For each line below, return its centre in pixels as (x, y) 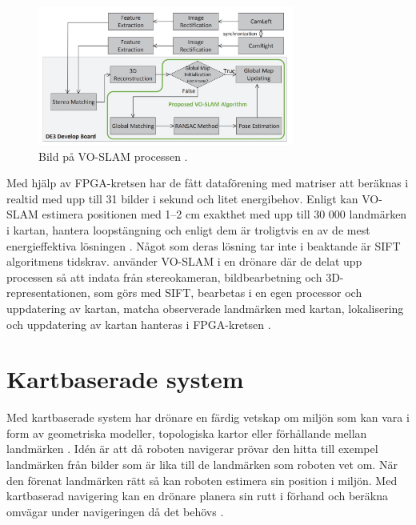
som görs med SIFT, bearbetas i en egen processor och (228, 293)
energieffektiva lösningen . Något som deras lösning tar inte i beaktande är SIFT (204, 245)
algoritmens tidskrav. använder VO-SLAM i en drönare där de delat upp (184, 261)
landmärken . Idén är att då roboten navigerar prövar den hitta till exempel (192, 449)
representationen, (48, 293)
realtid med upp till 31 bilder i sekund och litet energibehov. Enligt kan (182, 198)
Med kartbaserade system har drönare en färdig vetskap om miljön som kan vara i (208, 417)
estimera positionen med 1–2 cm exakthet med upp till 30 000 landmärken (224, 214)
